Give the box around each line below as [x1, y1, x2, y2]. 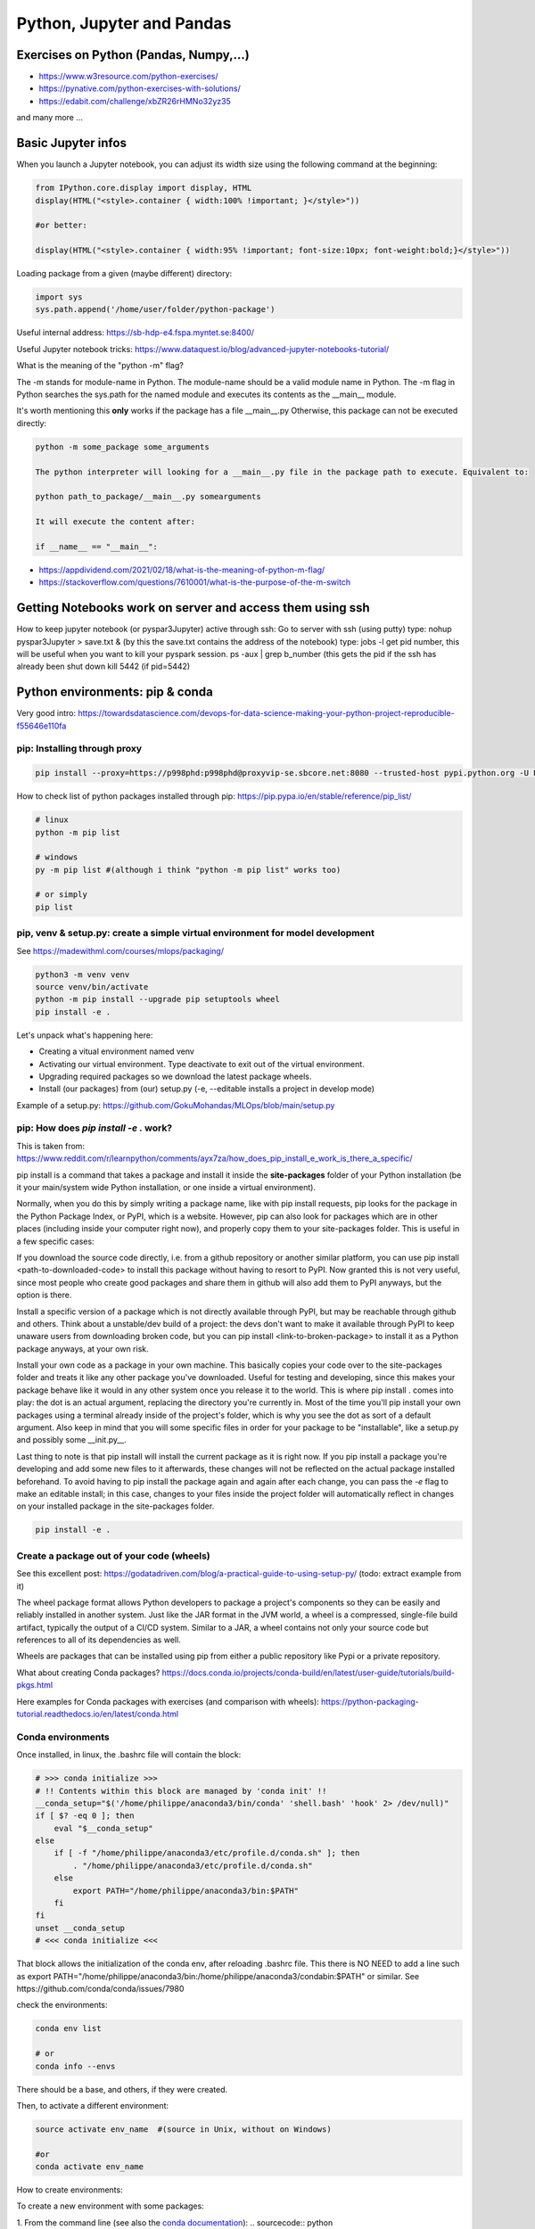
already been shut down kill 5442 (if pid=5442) [16, 661, 191, 672]
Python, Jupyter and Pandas [16, 13, 232, 33]
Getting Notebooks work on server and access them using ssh [16, 600, 370, 615]
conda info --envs [35, 2060, 116, 2071]
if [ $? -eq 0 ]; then [35, 1811, 135, 1821]
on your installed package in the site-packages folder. [16, 1501, 215, 1511]
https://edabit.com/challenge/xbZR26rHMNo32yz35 [38, 95, 232, 106]
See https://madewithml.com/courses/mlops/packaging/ [16, 945, 225, 956]
